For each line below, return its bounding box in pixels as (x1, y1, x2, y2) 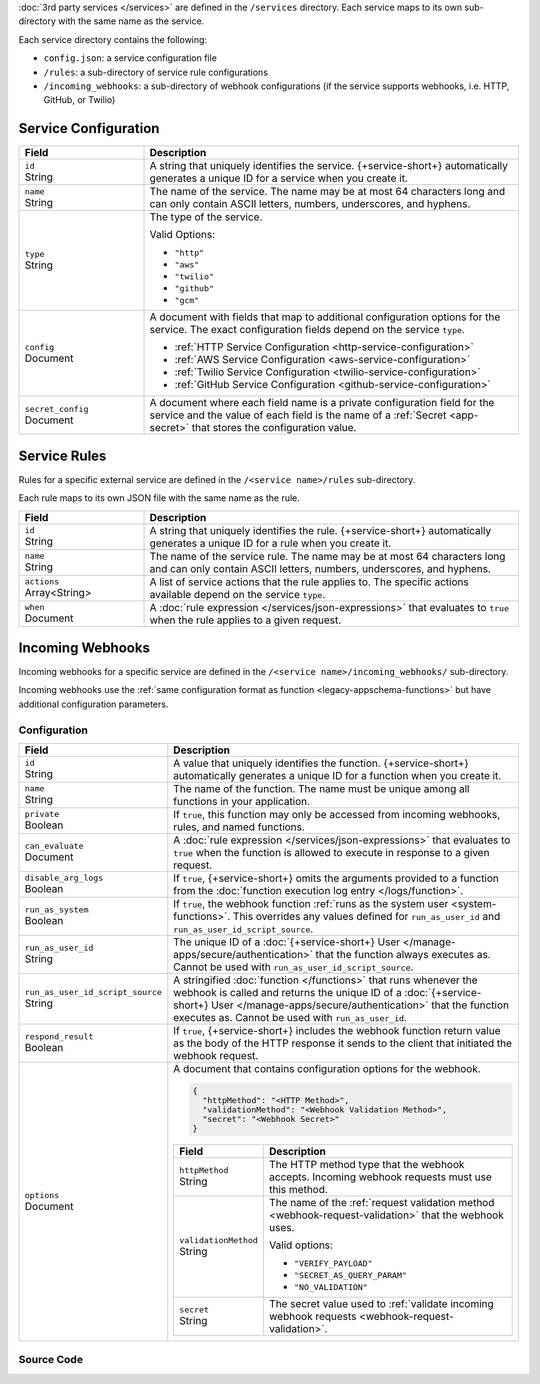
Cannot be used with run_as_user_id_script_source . (173, 960, 414, 974)
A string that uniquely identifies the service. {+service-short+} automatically (149, 159, 509, 173)
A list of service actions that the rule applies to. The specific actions (149, 575, 469, 589)
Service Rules (18, 447, 107, 464)
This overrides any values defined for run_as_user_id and (232, 909, 501, 923)
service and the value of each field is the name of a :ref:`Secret (149, 408, 447, 422)
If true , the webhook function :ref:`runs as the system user (173, 896, 449, 910)
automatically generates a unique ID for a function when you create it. (173, 768, 502, 782)
